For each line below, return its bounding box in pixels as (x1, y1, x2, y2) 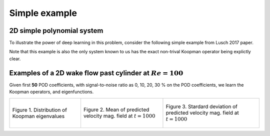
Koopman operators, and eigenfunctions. (9, 89, 94, 95)
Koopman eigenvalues (12, 113, 65, 120)
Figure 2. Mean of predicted (83, 106, 149, 113)
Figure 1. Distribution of (12, 106, 67, 113)
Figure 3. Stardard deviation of (165, 103, 237, 110)
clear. (9, 55, 21, 62)
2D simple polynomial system (9, 26, 103, 35)
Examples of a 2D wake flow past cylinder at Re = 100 (9, 69, 183, 77)
